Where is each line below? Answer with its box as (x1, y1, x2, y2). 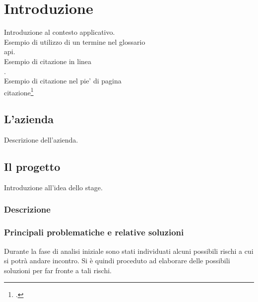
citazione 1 (4, 85, 34, 97)
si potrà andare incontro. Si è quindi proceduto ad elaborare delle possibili (4, 255, 230, 266)
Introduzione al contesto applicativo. (4, 27, 115, 37)
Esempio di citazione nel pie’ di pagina (4, 75, 122, 86)
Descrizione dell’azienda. (4, 135, 78, 145)
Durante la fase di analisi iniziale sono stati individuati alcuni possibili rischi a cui (4, 245, 254, 256)
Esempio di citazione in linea (4, 56, 92, 66)
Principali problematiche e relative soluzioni (4, 226, 184, 238)
